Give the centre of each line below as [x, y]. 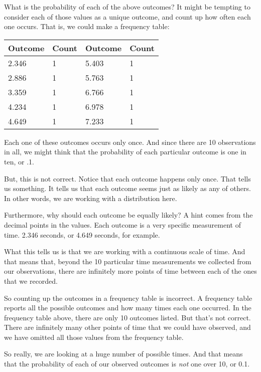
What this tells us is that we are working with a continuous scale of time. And [125, 251]
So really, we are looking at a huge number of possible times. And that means [123, 354]
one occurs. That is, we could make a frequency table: [87, 26]
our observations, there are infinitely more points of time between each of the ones [130, 271]
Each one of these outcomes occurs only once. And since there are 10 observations [130, 142]
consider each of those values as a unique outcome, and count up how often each [127, 16]
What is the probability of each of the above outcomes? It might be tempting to [127, 7]
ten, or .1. [19, 161]
